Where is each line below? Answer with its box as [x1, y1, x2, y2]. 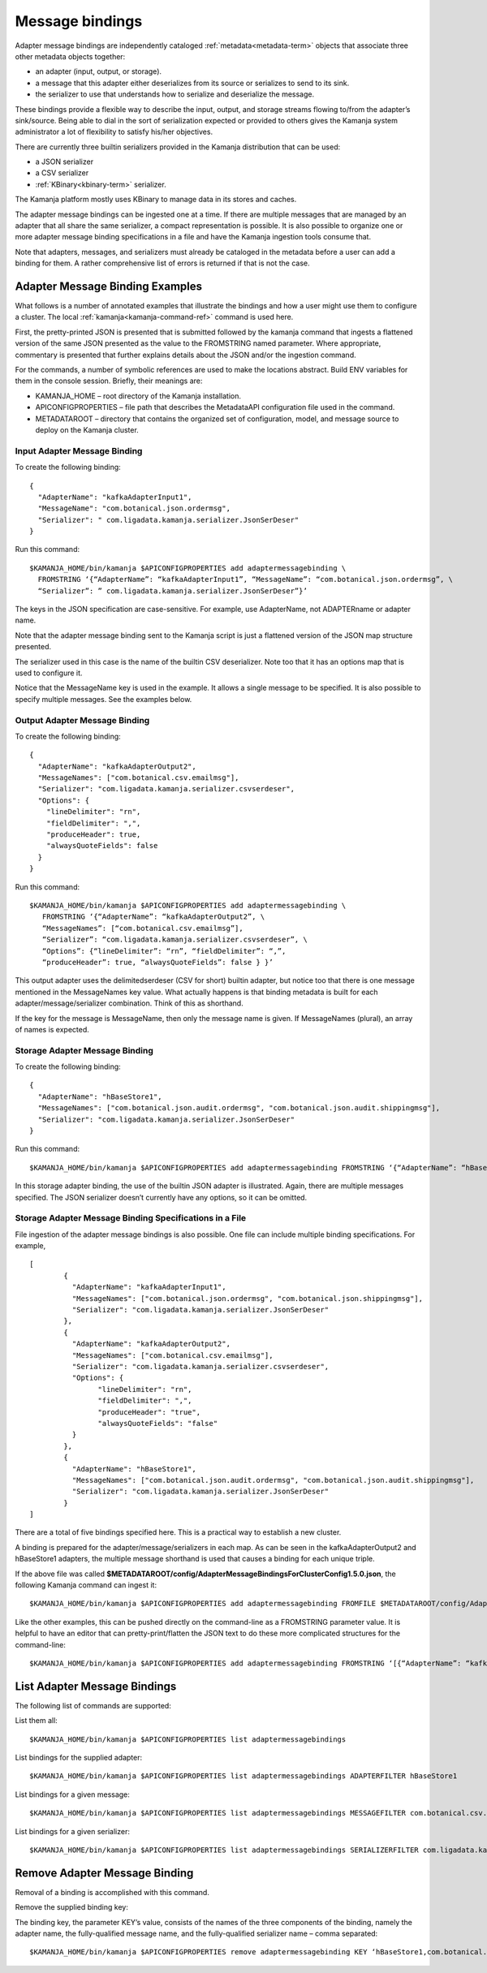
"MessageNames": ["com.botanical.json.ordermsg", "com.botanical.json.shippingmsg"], [71, 1294, 424, 1303]
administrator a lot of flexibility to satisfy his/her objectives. [15, 127, 213, 137]
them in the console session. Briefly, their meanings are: [15, 376, 203, 386]
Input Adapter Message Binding [15, 445, 143, 456]
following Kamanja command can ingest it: [15, 1580, 157, 1590]
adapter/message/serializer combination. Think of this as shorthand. [15, 998, 243, 1008]
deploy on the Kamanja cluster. [35, 425, 140, 434]
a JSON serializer [35, 157, 93, 166]
